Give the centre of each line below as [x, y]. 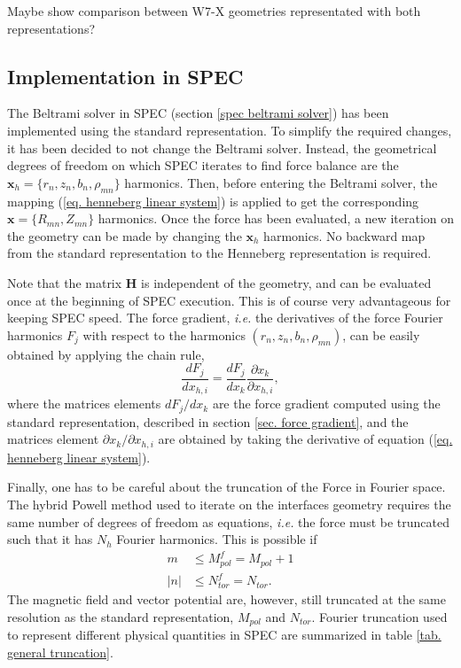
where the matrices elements [84, 404]
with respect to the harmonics [164, 334]
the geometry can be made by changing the [125, 235]
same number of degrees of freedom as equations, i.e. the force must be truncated [228, 521]
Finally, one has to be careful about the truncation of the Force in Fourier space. [227, 487]
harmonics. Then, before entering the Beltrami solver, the [281, 182]
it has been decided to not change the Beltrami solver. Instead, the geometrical [222, 148]
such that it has [50, 539]
